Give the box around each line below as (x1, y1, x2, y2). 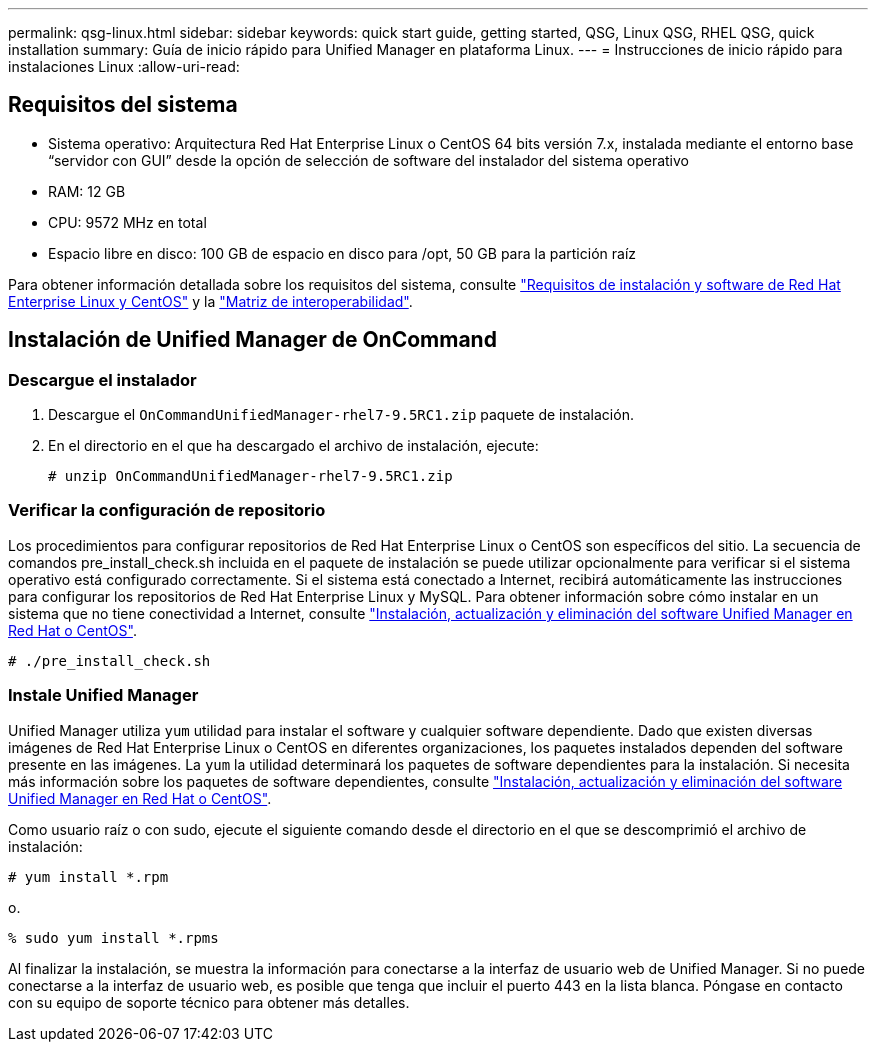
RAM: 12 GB (48, 182, 126, 200)
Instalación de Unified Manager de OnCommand (8, 327, 497, 353)
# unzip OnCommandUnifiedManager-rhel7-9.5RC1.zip (48, 468, 453, 485)
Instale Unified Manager (8, 685, 199, 706)
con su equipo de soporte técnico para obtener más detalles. (8, 993, 410, 1011)
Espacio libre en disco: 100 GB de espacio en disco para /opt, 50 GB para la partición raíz (48, 244, 637, 262)
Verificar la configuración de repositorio (8, 500, 326, 521)
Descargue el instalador (8, 369, 197, 390)
